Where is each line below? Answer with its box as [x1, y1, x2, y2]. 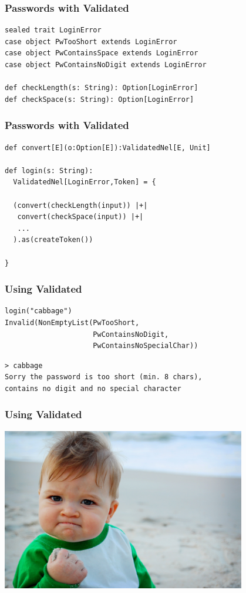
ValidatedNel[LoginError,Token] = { [13, 178, 156, 187]
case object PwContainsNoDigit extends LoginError [5, 61, 207, 69]
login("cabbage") [5, 307, 72, 316]
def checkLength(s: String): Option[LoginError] [5, 84, 198, 92]
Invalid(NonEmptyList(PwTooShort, [5, 318, 140, 327]
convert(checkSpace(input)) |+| [17, 213, 144, 221]
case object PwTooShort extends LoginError [5, 37, 177, 46]
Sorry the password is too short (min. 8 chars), [5, 373, 203, 382]
